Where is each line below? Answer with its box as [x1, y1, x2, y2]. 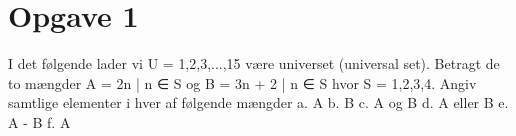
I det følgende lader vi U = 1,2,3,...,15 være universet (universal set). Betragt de [8, 53, 500, 74]
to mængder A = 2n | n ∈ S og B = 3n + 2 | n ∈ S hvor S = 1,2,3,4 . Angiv [8, 72, 477, 93]
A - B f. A [8, 111, 71, 132]
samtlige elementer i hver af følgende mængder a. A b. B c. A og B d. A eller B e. [8, 92, 509, 113]
